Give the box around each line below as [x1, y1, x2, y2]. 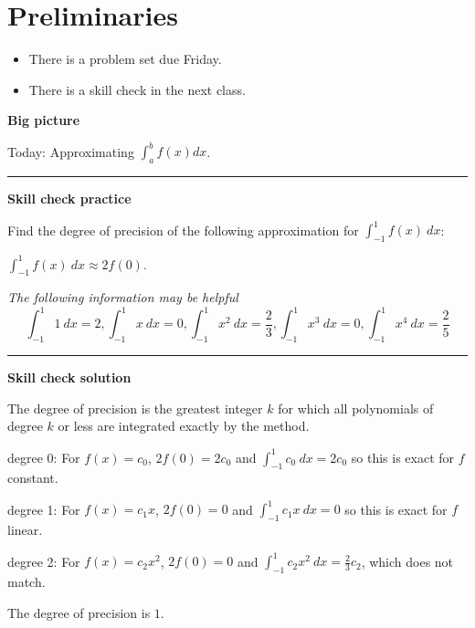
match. [7, 572, 46, 591]
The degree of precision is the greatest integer [7, 398, 263, 417]
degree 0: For [7, 447, 80, 466]
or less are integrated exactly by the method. [58, 416, 310, 435]
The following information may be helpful [7, 288, 238, 307]
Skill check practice [7, 189, 132, 208]
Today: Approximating [7, 141, 134, 161]
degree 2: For [7, 551, 80, 570]
